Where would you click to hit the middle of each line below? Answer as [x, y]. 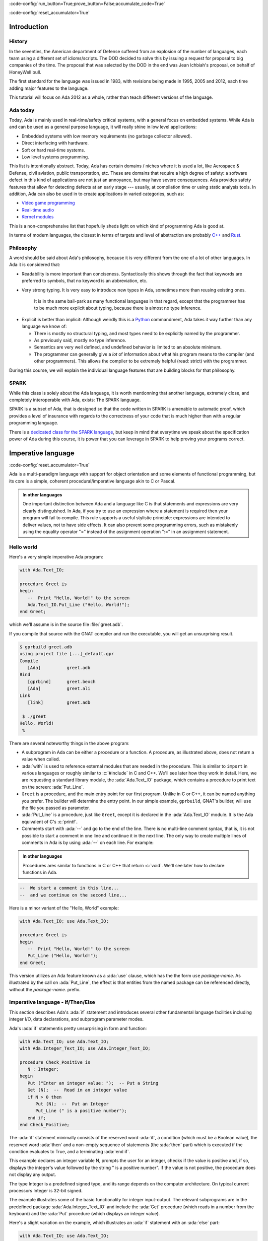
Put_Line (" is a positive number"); [81, 1111]
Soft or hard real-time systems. [53, 150]
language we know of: [44, 326]
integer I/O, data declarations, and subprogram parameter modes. [76, 1019]
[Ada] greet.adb [59, 668]
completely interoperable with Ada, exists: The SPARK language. [75, 400]
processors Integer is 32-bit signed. [46, 1190]
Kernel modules [38, 217]
